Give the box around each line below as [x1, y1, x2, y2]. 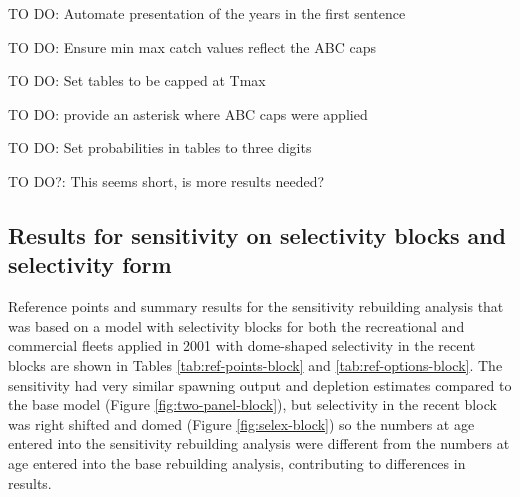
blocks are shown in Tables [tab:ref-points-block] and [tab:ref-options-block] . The [8, 354, 503, 375]
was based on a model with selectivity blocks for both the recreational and [8, 315, 465, 336]
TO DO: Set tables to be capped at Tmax [8, 70, 266, 91]
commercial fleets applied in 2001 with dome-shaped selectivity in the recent [8, 335, 476, 356]
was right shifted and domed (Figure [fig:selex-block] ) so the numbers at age [8, 413, 475, 434]
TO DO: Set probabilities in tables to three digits [8, 137, 312, 158]
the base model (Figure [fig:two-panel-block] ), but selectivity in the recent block [8, 394, 497, 415]
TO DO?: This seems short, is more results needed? [8, 170, 325, 191]
